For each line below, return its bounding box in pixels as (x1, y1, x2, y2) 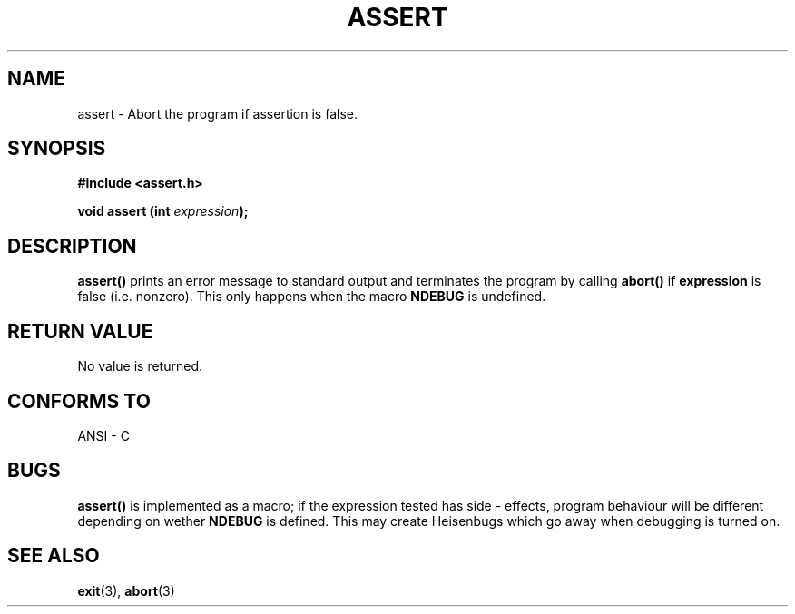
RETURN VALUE (7, 319, 153, 343)
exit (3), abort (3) (77, 582, 175, 599)
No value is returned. (77, 358, 203, 375)
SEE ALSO (7, 544, 100, 568)
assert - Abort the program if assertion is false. (77, 105, 358, 122)
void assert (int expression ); (77, 203, 249, 219)
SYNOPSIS (7, 137, 106, 161)
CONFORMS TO (7, 389, 151, 413)
